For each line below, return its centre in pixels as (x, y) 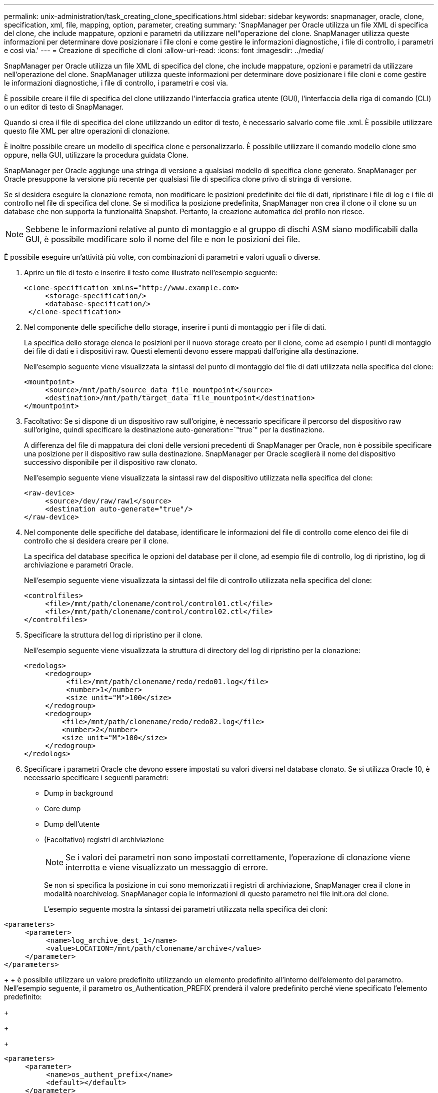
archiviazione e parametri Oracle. (79, 565)
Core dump (62, 808)
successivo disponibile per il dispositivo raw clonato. (111, 462)
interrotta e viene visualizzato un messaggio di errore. (167, 867)
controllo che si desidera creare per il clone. (96, 541)
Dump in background (78, 793)
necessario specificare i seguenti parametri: (96, 777)
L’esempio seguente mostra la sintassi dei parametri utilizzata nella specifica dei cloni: (186, 909)
